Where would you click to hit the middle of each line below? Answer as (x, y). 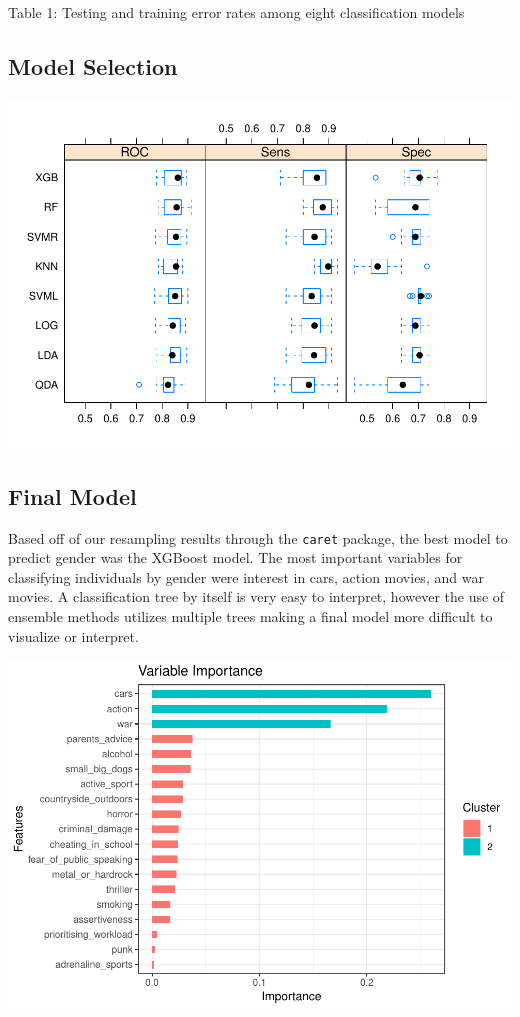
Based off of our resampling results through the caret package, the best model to (258, 537)
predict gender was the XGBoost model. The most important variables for (235, 557)
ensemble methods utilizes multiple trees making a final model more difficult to (250, 615)
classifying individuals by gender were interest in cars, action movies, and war (246, 576)
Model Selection (93, 65)
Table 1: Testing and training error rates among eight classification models (236, 12)
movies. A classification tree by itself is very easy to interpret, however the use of (256, 596)
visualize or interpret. (73, 635)
